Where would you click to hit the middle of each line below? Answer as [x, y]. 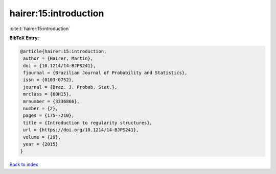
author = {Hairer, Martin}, [58, 58]
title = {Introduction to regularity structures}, [88, 123]
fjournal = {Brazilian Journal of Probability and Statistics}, [105, 73]
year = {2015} [41, 144]
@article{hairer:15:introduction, [63, 51]
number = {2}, [41, 109]
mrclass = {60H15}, [47, 94]
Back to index [24, 165]
